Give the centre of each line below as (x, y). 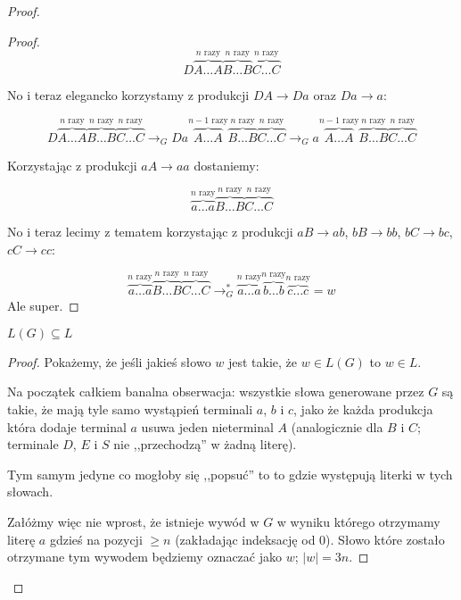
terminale (33, 444)
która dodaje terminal (67, 426)
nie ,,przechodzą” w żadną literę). (205, 444)
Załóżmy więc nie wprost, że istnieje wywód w (133, 521)
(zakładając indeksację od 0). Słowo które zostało (310, 539)
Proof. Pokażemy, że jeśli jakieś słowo (109, 361)
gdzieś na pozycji (96, 539)
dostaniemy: (226, 166)
